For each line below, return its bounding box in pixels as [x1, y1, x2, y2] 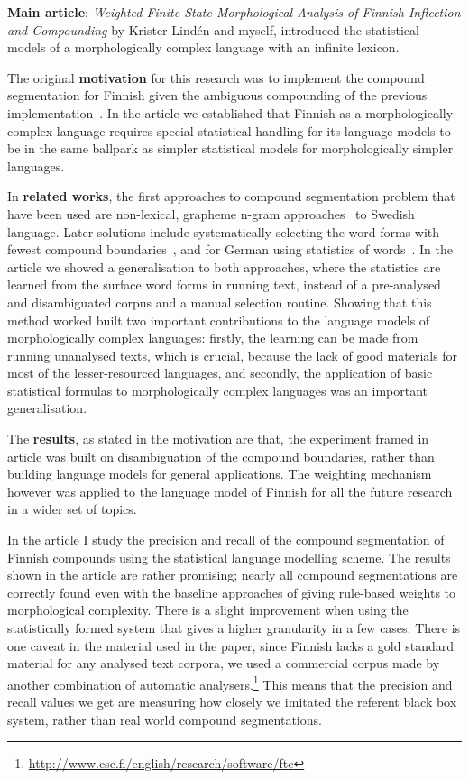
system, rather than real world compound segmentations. [7, 710, 322, 729]
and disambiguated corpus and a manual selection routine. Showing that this [7, 292, 432, 311]
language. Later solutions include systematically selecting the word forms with [7, 222, 440, 241]
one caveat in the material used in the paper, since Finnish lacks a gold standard [7, 636, 454, 655]
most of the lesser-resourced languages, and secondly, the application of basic [7, 363, 433, 382]
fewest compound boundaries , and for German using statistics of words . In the [7, 240, 453, 259]
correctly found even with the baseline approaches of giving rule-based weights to [7, 582, 456, 601]
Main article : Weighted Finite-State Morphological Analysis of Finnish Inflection [7, 3, 461, 21]
